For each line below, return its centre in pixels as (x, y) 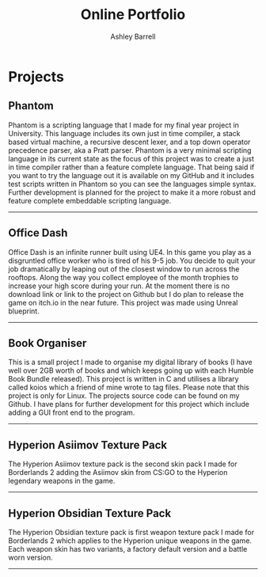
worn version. (30, 557)
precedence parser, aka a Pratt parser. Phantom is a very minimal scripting (130, 150)
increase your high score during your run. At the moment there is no (119, 286)
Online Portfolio (133, 15)
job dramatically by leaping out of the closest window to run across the (124, 269)
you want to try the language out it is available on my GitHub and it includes (131, 175)
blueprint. (24, 311)
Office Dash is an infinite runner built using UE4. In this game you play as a (130, 252)
